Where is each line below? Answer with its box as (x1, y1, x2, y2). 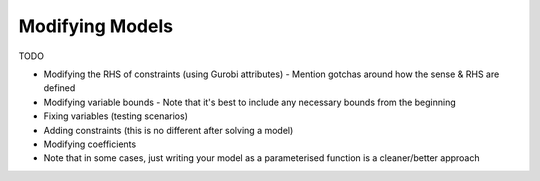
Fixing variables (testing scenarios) (43, 110, 189, 122)
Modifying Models (18, 15, 174, 37)
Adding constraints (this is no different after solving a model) (43, 124, 294, 136)
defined (43, 82, 76, 94)
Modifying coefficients (43, 138, 137, 150)
